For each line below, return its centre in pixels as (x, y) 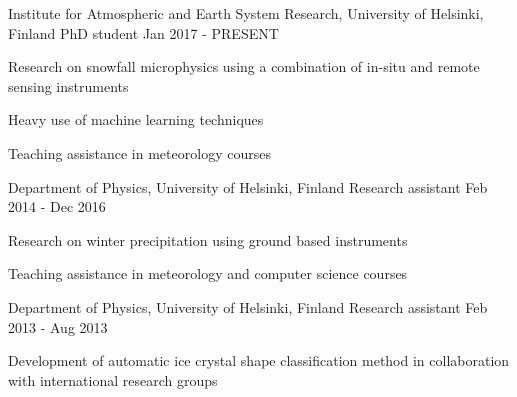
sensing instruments (68, 85)
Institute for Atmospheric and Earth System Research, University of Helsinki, (246, 13)
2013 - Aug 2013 (58, 326)
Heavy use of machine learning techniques (136, 119)
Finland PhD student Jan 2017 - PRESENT (143, 32)
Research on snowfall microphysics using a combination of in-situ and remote (244, 66)
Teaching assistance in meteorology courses (139, 152)
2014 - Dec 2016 (57, 206)
